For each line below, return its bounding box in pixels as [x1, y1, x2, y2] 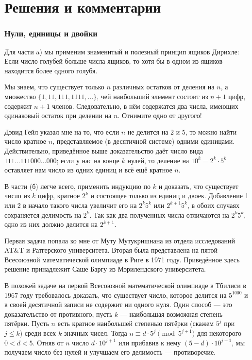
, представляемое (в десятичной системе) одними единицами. [52, 136, 235, 146]
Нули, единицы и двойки [4, 27, 98, 39]
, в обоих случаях [187, 200, 239, 210]
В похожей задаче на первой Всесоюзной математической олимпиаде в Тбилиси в [4, 280, 246, 291]
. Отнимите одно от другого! [118, 110, 202, 120]
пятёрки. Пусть [4, 318, 49, 328]
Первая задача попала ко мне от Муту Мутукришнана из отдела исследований [4, 235, 235, 245]
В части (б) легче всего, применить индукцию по [4, 181, 151, 191]
